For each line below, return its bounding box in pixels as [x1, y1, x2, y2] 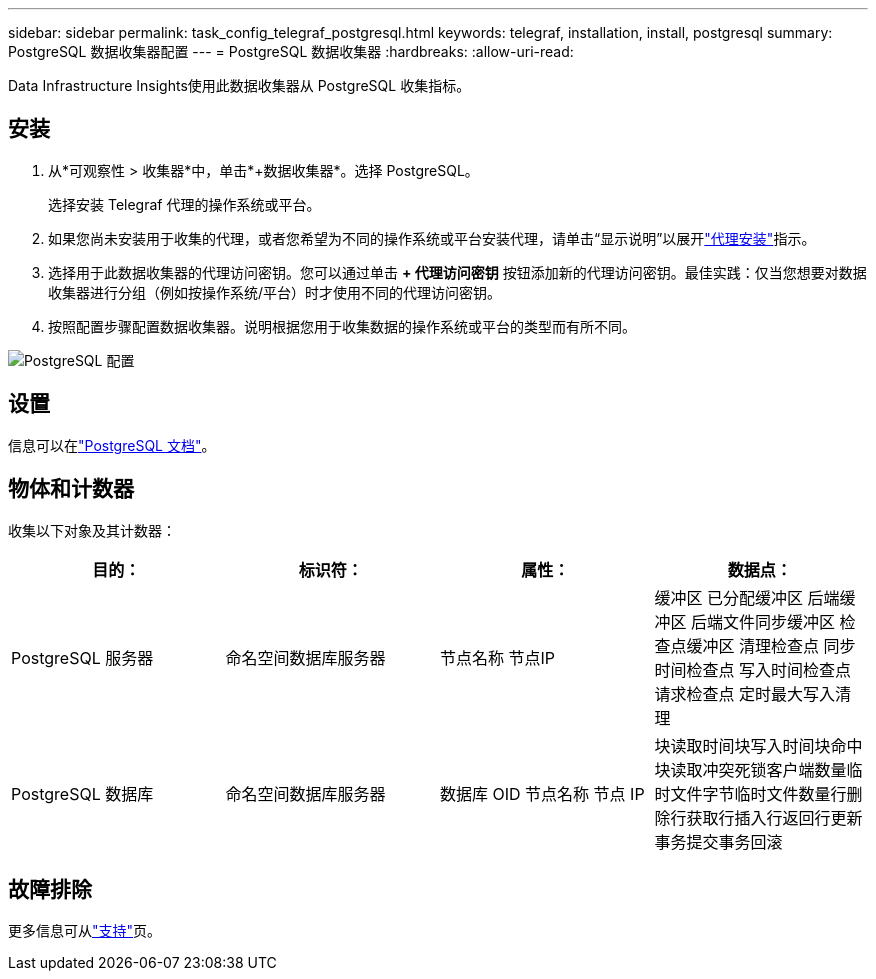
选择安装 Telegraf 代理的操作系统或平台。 [48, 195, 321, 213]
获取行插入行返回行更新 [686, 807, 863, 828]
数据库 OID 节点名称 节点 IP [440, 783, 645, 804]
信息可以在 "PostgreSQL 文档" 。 [8, 436, 216, 454]
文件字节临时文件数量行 [670, 783, 847, 804]
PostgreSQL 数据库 [11, 783, 154, 804]
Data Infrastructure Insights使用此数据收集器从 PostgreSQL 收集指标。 [8, 77, 471, 94]
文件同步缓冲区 [723, 611, 836, 632]
